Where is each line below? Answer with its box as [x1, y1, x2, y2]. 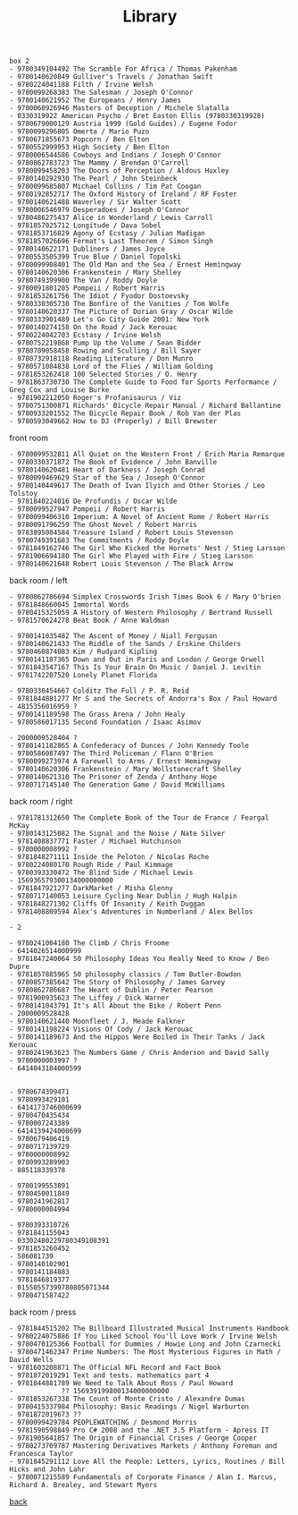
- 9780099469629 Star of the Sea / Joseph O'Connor [9, 473, 205, 482]
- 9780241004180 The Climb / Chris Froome [9, 939, 170, 948]
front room [9, 432, 49, 444]
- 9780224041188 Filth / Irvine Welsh [9, 81, 153, 89]
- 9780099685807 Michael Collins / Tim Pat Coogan [9, 182, 202, 192]
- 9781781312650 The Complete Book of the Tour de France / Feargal [9, 813, 269, 822]
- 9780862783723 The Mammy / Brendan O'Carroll [9, 158, 190, 167]
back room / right [9, 796, 73, 807]
